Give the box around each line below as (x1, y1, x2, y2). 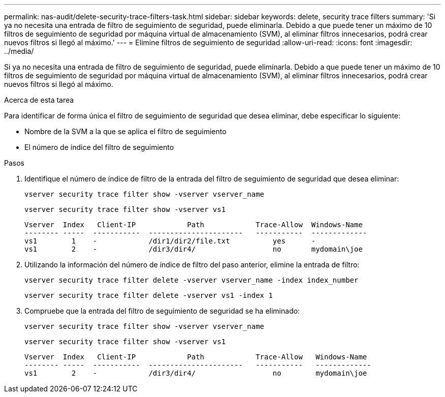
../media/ (4, 47, 34, 55)
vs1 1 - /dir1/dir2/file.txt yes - (24, 237, 316, 245)
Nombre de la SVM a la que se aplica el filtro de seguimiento (24, 127, 227, 136)
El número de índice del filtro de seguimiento (24, 143, 174, 151)
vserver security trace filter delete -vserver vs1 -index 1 (24, 291, 273, 299)
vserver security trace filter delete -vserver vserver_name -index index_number (24, 276, 359, 284)
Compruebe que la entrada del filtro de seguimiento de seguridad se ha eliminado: (24, 307, 300, 315)
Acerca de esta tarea (4, 96, 74, 104)
